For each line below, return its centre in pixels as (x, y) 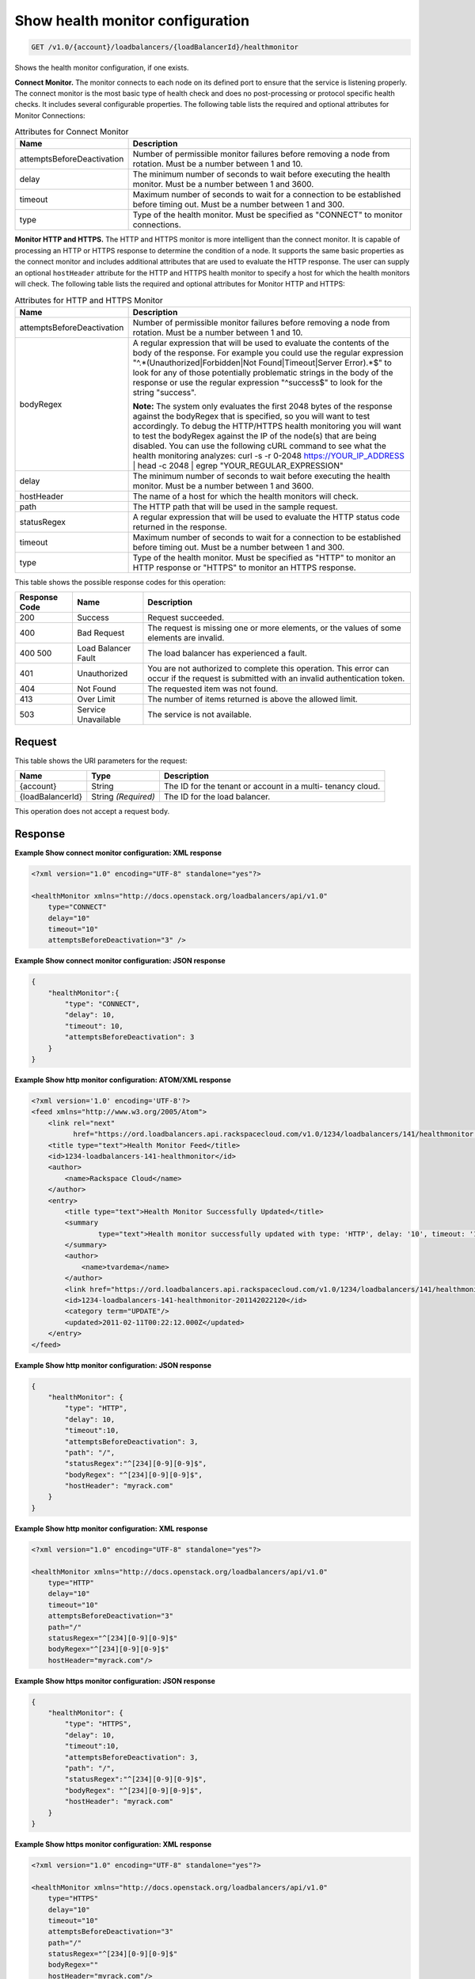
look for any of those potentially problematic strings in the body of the (263, 372)
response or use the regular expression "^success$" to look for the (258, 382)
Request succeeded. (186, 617)
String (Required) (123, 797)
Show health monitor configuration (132, 21)
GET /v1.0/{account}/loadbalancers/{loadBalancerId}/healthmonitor (165, 47)
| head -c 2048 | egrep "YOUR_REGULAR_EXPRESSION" (238, 465)
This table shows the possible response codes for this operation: (120, 582)
